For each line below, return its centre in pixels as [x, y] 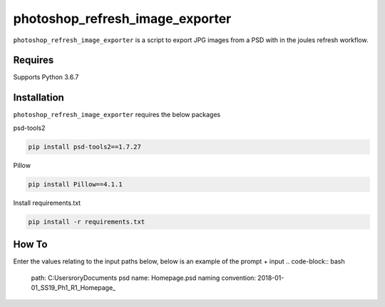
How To [30, 245]
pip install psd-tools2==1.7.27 [85, 147]
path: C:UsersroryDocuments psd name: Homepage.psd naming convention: [144, 278]
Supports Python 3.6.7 [46, 77]
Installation [38, 97]
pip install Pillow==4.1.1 [75, 184]
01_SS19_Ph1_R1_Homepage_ [73, 287]
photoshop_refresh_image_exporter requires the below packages [117, 115]
